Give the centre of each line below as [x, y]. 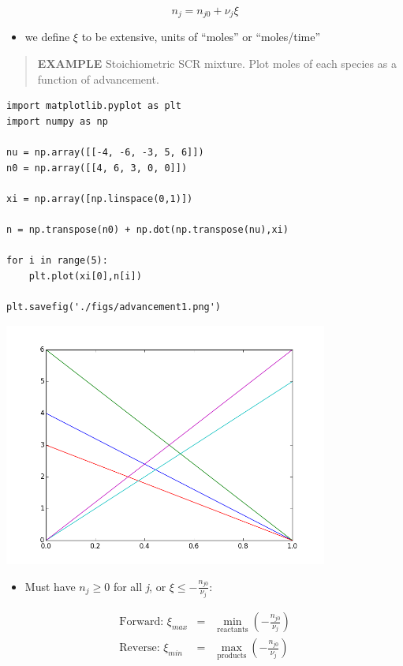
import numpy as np [57, 121]
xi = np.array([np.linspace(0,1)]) [100, 198]
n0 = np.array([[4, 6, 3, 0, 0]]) [97, 168]
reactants [233, 629]
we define [47, 37]
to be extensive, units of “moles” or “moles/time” [201, 37]
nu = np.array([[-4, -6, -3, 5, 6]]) [105, 153]
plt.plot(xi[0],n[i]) [85, 276]
